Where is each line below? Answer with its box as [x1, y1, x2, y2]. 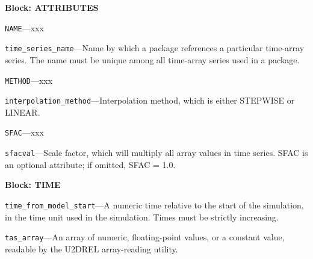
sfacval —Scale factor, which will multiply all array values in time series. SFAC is [5, 146, 308, 159]
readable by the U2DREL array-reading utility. [5, 242, 178, 255]
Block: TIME [5, 178, 61, 191]
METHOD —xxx [5, 73, 53, 86]
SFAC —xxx [5, 126, 44, 139]
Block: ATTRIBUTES [5, 1, 99, 13]
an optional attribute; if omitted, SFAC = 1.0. [5, 158, 176, 170]
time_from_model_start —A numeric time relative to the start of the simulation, [5, 198, 304, 211]
